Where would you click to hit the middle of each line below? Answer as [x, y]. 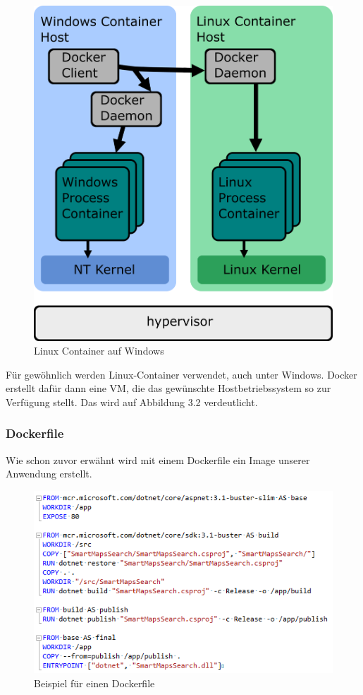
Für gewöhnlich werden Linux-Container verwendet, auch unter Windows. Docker [181, 374]
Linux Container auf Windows [99, 351]
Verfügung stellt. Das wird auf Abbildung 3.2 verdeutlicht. [132, 402]
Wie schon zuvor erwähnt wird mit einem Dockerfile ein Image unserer [158, 459]
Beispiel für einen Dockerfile [94, 683]
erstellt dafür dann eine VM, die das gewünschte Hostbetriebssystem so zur [168, 388]
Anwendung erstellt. [49, 474]
